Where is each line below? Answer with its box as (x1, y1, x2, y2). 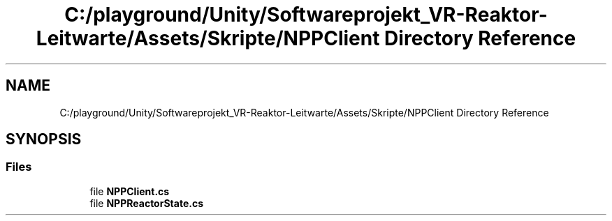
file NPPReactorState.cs (89, 197, 203, 209)
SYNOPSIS (6, 130, 82, 148)
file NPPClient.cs (89, 185, 170, 197)
